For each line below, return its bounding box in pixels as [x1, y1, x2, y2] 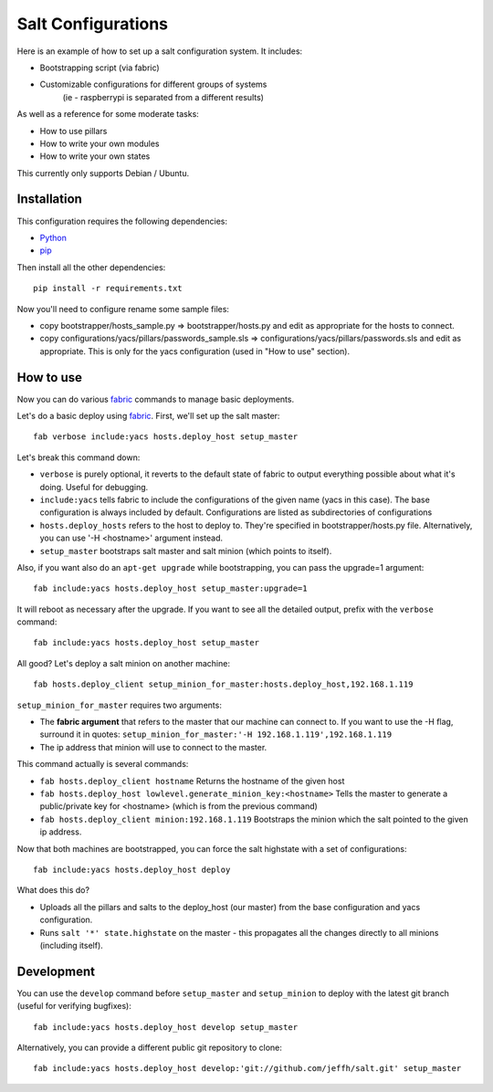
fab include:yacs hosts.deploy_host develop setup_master [33, 1022, 299, 1032]
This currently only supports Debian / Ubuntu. [16, 167, 190, 178]
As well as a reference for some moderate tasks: [16, 109, 200, 120]
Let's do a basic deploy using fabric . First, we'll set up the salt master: [16, 411, 280, 421]
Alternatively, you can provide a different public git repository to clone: [16, 1042, 283, 1053]
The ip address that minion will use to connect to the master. [39, 741, 267, 752]
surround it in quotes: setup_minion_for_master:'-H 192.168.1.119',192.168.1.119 [39, 729, 393, 740]
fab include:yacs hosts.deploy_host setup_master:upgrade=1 [33, 583, 308, 593]
